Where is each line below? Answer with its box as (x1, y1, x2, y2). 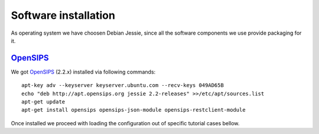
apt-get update (21, 99, 66, 105)
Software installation (11, 9, 115, 22)
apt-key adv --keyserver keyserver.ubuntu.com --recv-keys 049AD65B (21, 82, 224, 89)
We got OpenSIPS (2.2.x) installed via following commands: (11, 68, 156, 75)
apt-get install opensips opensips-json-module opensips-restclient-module (21, 106, 246, 113)
